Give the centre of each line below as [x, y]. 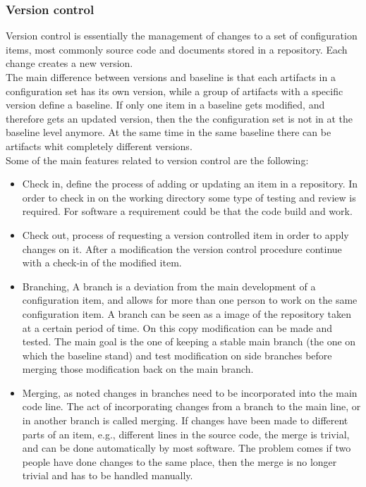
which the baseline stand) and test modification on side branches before [177, 355]
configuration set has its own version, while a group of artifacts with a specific [175, 91]
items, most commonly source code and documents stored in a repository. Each [177, 49]
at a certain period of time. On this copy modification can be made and [177, 327]
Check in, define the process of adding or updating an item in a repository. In [190, 184]
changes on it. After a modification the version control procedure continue [182, 248]
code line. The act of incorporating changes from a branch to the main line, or [191, 406]
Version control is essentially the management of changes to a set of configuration [182, 36]
